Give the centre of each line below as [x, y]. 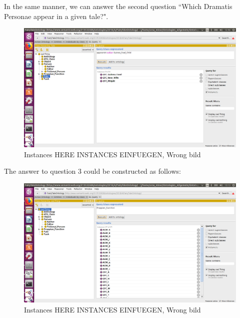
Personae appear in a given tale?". [56, 16]
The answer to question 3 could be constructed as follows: [92, 171]
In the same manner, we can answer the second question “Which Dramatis [118, 6]
